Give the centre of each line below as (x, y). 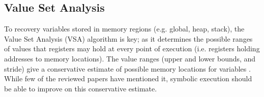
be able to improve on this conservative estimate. (81, 88)
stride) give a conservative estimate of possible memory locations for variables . (127, 68)
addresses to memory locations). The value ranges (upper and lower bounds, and (130, 58)
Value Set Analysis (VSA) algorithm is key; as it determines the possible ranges (128, 38)
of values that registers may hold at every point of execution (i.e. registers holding (132, 48)
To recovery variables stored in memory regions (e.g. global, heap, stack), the (124, 29)
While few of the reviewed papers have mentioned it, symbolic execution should (128, 78)
